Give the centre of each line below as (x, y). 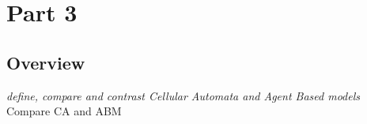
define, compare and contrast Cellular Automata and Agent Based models (183, 95)
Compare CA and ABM (64, 111)
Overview (46, 62)
